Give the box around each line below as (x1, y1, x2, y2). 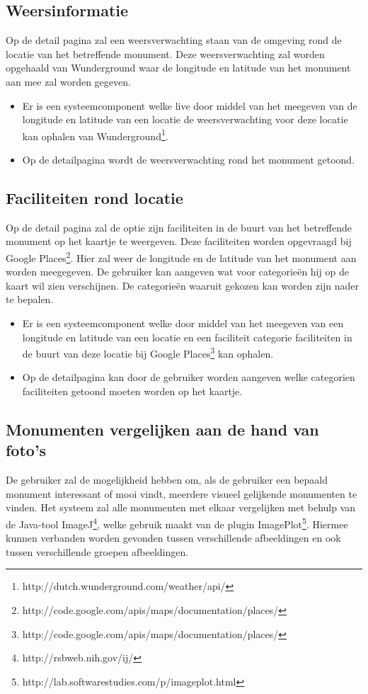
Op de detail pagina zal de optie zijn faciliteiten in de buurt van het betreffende (6, 220, 352, 234)
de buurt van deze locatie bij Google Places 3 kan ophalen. (22, 344, 274, 360)
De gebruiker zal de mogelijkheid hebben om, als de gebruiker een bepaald (6, 472, 328, 487)
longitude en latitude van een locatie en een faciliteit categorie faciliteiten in (22, 329, 352, 344)
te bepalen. (6, 292, 54, 307)
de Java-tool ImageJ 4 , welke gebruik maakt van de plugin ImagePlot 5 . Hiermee (6, 515, 348, 531)
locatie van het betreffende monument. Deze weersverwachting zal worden (6, 46, 325, 61)
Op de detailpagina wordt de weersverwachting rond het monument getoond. (22, 152, 355, 167)
